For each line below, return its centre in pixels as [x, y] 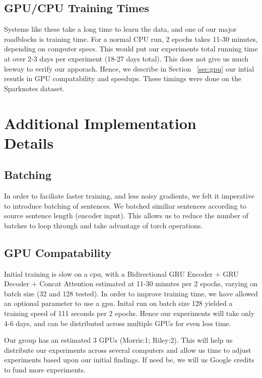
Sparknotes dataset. [35, 88]
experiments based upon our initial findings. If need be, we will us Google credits [129, 360]
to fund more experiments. [45, 370]
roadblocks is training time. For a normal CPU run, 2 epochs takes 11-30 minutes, [131, 39]
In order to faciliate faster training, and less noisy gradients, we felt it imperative [129, 196]
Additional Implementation [100, 123]
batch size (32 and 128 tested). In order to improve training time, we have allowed [131, 293]
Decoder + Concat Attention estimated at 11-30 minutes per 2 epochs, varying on [131, 283]
